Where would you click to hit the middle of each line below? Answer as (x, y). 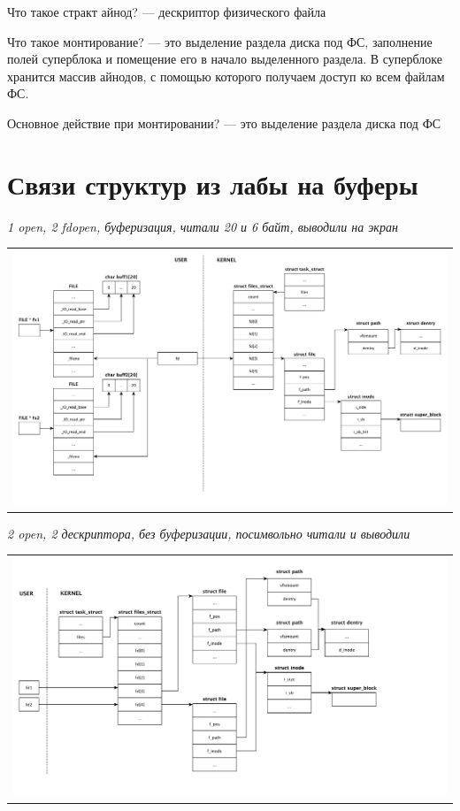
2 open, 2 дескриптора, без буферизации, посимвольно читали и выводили (209, 533)
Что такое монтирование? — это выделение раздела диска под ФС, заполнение (220, 41)
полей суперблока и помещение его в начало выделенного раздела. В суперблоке (225, 59)
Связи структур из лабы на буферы (213, 184)
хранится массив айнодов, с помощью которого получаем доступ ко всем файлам (226, 76)
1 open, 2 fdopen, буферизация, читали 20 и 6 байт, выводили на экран (203, 226)
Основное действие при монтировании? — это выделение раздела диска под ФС (224, 122)
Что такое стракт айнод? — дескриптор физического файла (167, 11)
